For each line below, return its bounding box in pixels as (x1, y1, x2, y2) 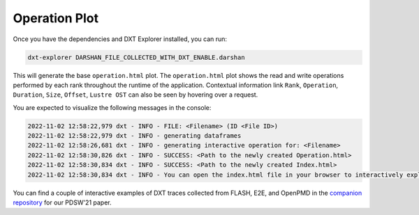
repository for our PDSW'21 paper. (13, 198, 112, 207)
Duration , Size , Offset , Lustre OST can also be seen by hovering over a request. (13, 90, 258, 99)
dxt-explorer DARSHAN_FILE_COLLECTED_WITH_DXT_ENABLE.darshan (27, 53, 245, 61)
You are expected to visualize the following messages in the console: (13, 103, 212, 111)
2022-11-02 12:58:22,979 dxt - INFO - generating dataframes (27, 132, 242, 140)
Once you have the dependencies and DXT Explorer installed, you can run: (13, 35, 227, 43)
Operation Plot (13, 10, 99, 26)
